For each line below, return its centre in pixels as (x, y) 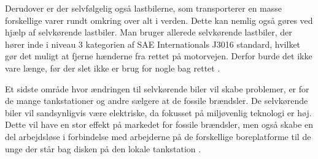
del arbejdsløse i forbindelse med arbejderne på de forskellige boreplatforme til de (158, 136)
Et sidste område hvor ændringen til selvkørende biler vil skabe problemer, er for (157, 88)
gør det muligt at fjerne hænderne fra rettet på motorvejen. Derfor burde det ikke (159, 56)
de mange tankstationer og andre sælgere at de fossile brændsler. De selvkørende (157, 101)
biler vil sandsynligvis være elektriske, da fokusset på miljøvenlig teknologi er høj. (158, 112)
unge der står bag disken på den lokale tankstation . (103, 148)
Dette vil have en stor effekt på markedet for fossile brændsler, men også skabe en (159, 124)
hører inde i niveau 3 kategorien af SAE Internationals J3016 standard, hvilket (153, 44)
